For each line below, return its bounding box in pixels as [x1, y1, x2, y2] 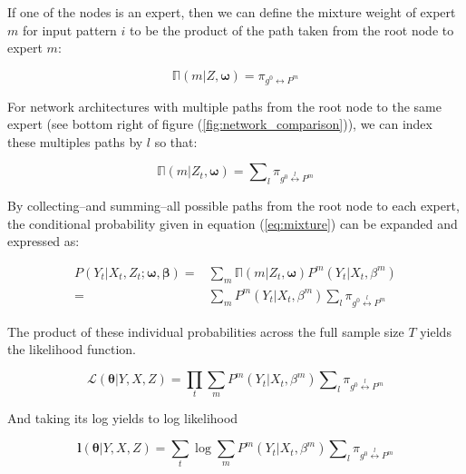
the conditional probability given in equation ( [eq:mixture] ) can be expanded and [7, 213, 458, 232]
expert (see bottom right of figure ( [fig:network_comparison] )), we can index [7, 114, 432, 133]
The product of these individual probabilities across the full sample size [7, 321, 404, 341]
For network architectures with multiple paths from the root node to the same [7, 96, 442, 115]
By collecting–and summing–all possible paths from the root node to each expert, [7, 196, 460, 215]
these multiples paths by [7, 132, 143, 151]
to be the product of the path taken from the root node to [130, 20, 454, 39]
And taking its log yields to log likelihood [7, 409, 238, 428]
